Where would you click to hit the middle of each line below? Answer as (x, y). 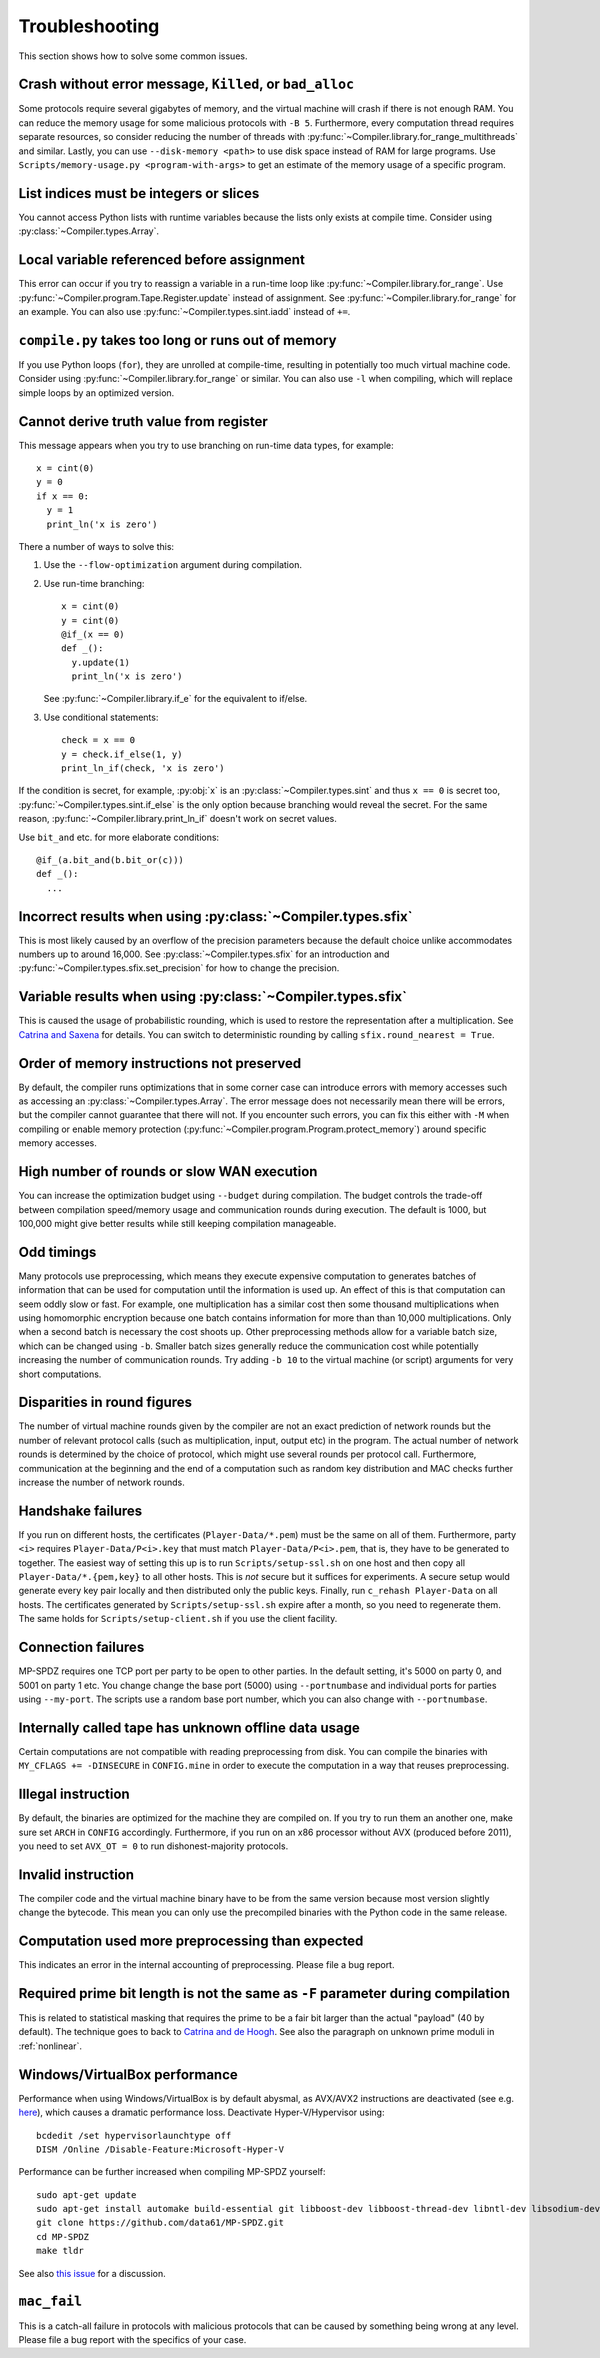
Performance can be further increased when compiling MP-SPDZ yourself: (172, 2172)
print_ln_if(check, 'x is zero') (143, 768)
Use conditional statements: (101, 717)
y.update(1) (100, 662)
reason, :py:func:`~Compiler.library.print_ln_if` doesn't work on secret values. (177, 819)
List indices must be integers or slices (139, 193)
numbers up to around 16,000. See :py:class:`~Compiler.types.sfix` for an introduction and (204, 954)
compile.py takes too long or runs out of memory (177, 340)
